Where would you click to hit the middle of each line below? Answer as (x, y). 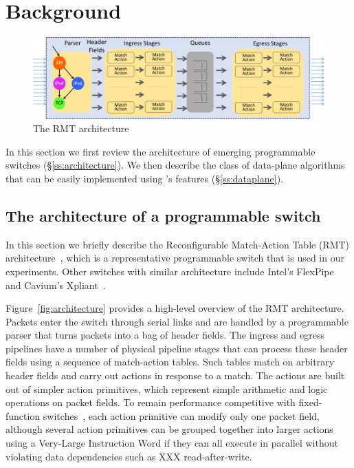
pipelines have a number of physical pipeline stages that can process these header (177, 348)
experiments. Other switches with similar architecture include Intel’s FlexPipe (170, 271)
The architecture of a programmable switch (163, 215)
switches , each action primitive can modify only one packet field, (181, 415)
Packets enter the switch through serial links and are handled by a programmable (177, 321)
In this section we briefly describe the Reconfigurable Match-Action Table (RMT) (178, 244)
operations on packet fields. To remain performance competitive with (151, 402)
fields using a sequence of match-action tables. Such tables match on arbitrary (170, 362)
